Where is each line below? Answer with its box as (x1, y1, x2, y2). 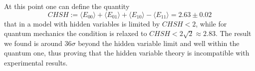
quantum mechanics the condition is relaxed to (4, 28, 147, 38)
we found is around (4, 37, 62, 48)
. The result (215, 28, 252, 38)
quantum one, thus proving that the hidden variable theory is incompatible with (4, 47, 250, 58)
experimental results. (4, 57, 68, 67)
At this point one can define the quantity (4, 1, 130, 11)
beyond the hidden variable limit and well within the (78, 37, 240, 48)
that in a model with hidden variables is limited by (4, 18, 160, 28)
